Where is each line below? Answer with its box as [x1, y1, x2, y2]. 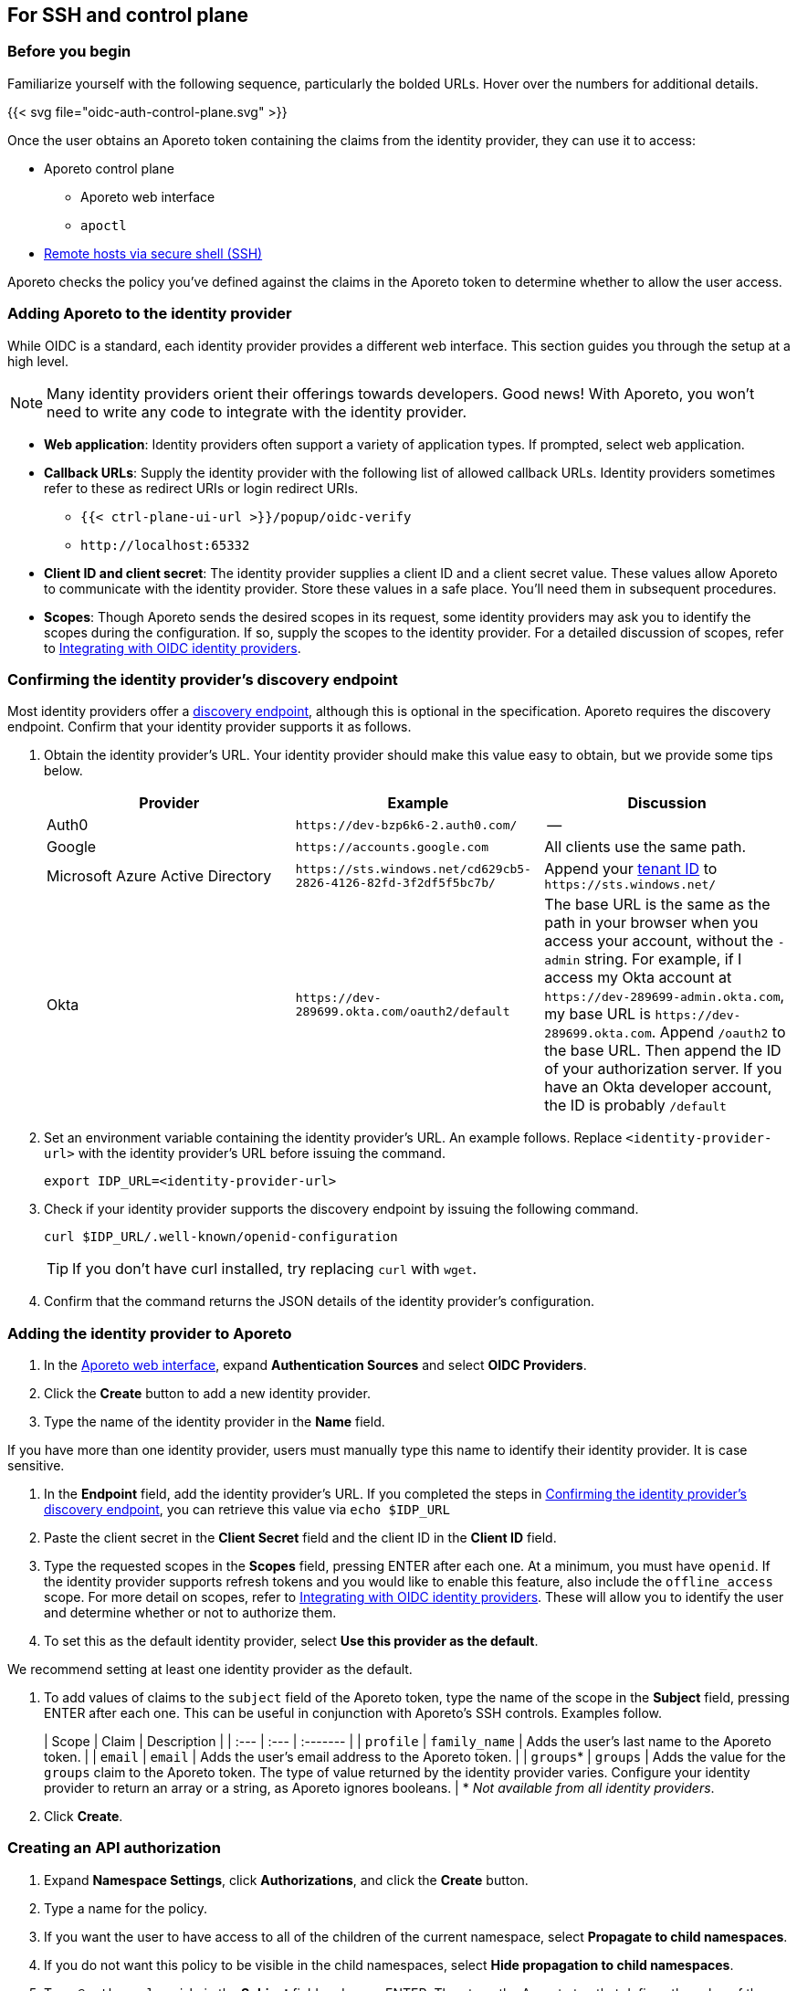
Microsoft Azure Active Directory [47, 866, 272, 885]
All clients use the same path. [544, 837, 747, 857]
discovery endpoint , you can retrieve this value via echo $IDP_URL [44, 1501, 450, 1518]
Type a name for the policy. [44, 1900, 208, 1916]
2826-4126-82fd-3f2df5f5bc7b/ [295, 875, 496, 890]
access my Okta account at [544, 968, 732, 987]
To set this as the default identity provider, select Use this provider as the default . [44, 1633, 539, 1649]
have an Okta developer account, [544, 1078, 772, 1097]
